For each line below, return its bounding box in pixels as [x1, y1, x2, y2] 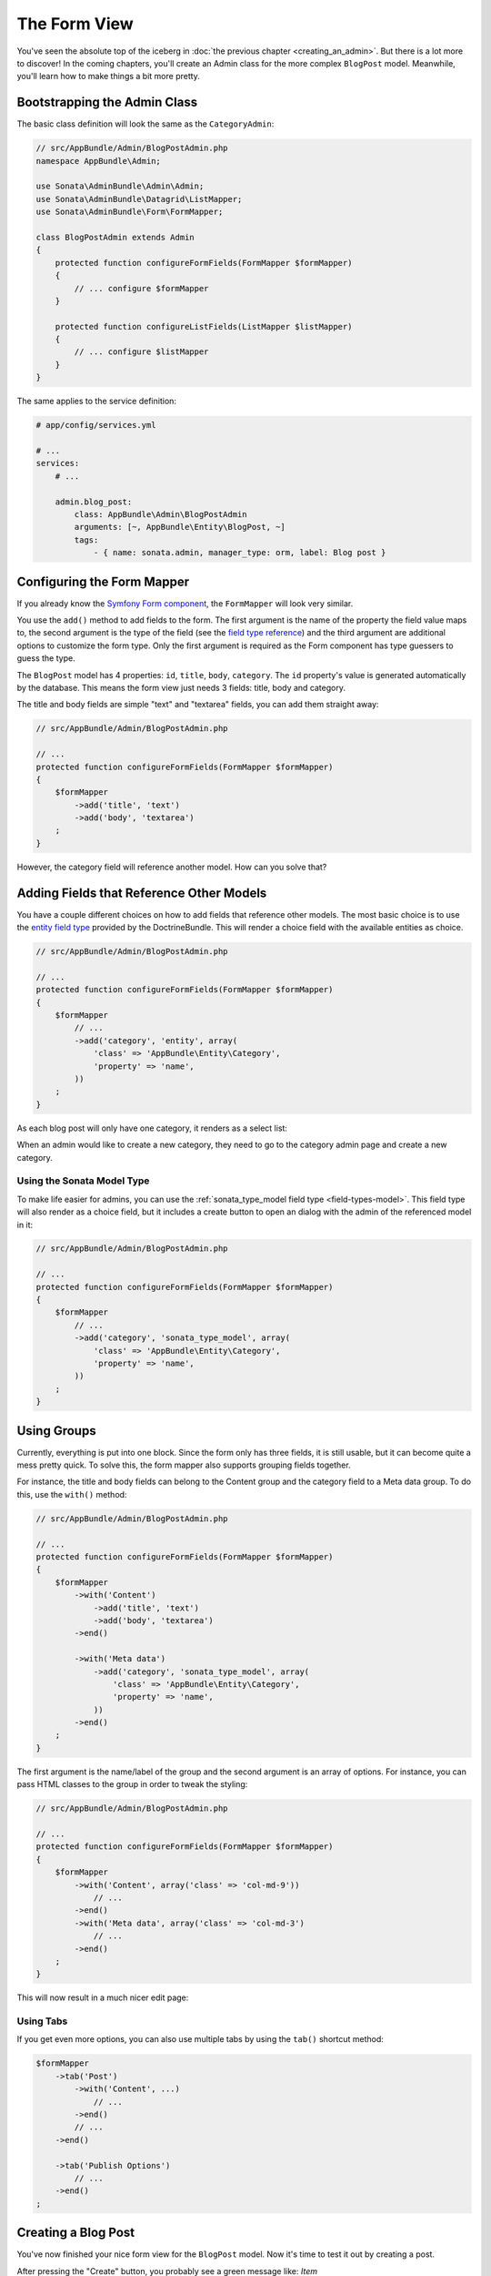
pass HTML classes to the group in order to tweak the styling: [16, 1779, 248, 1790]
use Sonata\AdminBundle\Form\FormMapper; [35, 207, 224, 218]
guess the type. [16, 653, 76, 664]
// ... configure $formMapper [74, 283, 209, 293]
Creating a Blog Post [16, 2225, 135, 2240]
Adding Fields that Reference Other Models [16, 885, 267, 900]
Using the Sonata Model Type [16, 1174, 150, 1187]
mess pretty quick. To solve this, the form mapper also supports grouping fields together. [16, 1459, 351, 1470]
